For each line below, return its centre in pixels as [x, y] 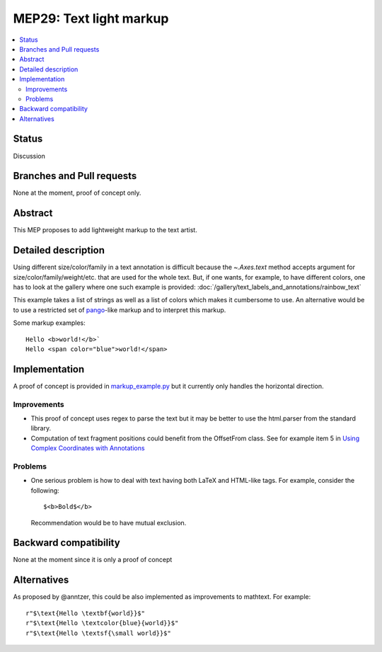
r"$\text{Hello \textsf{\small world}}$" [98, 633]
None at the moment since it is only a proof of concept [93, 560]
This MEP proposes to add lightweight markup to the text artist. [105, 230]
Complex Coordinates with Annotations [88, 448]
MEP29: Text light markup [91, 18]
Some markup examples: [49, 323]
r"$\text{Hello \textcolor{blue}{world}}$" [102, 623]
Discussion [29, 156]
